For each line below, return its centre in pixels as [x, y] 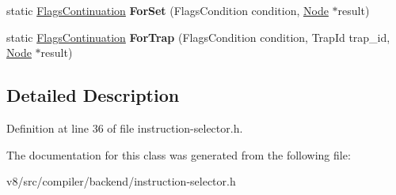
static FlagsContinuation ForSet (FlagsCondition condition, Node [168, 10]
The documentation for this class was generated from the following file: [179, 154]
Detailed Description [93, 95]
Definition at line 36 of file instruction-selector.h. [125, 127]
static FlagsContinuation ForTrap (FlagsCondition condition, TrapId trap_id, [198, 37]
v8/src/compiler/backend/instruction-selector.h [121, 181]
